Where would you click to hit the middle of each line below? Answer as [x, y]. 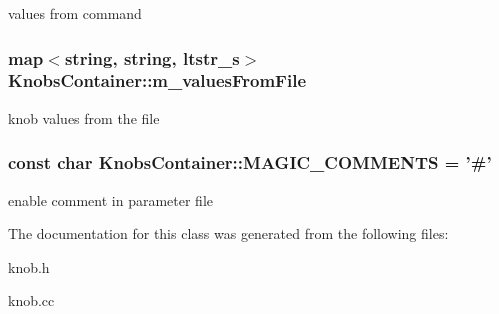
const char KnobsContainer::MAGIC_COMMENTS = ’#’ [250, 162]
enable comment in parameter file [111, 199]
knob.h [29, 266]
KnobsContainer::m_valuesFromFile [157, 80]
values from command [75, 13]
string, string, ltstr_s [152, 57]
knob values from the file [84, 117]
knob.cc [31, 300]
